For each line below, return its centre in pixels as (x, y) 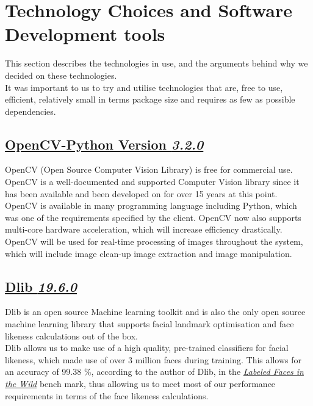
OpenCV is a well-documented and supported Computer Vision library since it (152, 182)
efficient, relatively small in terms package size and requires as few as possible (150, 99)
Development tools (85, 34)
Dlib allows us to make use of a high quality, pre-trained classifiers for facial (147, 348)
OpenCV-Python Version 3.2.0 (104, 144)
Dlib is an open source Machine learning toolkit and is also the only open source (155, 312)
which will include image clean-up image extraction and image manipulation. (149, 253)
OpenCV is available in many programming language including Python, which (151, 205)
